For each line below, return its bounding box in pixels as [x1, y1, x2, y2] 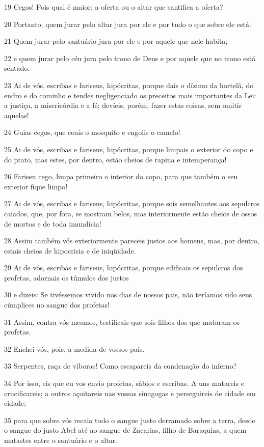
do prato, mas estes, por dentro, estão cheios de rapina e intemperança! [4, 154, 227, 164]
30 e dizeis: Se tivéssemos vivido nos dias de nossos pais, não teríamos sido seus [4, 289, 252, 300]
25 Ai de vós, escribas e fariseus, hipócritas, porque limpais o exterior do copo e [4, 144, 253, 154]
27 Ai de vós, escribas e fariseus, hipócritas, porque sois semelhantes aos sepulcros [4, 198, 260, 209]
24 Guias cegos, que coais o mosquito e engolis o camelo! [4, 127, 180, 137]
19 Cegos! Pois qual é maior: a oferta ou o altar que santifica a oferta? [4, 2, 223, 12]
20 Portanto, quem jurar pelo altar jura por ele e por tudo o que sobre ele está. [4, 18, 251, 29]
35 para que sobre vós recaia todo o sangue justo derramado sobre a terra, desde [4, 414, 255, 425]
